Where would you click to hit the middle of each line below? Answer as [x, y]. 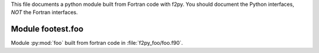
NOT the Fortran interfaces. [44, 12]
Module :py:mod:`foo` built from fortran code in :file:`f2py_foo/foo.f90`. [97, 43]
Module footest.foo [47, 29]
